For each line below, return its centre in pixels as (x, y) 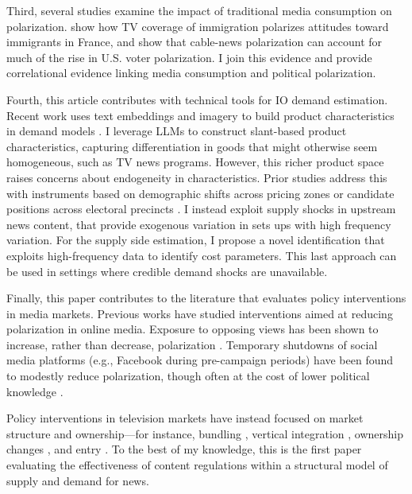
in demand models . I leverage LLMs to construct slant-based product (177, 131)
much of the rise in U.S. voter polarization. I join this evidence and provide (189, 57)
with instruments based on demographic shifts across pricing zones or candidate (200, 193)
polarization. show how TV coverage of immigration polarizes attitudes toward (198, 26)
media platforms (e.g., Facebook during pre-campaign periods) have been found (200, 360)
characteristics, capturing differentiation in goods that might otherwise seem (192, 146)
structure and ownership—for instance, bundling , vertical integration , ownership (205, 433)
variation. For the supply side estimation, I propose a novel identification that (196, 240)
